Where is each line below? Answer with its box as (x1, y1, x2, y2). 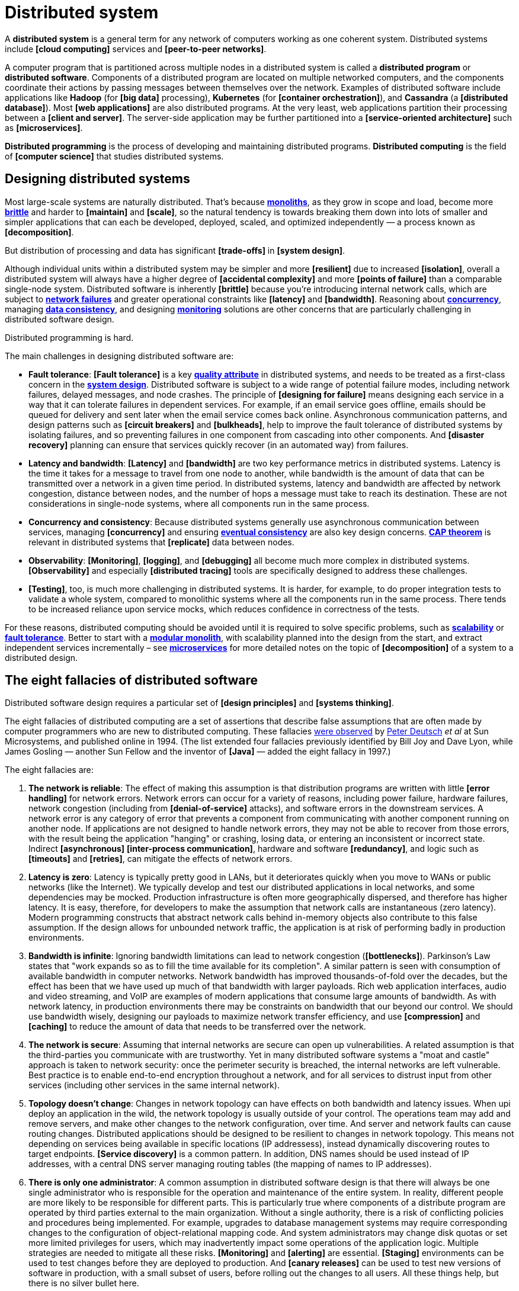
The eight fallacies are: (5, 765, 94, 775)
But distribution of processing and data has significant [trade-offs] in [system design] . (5, 245, 345, 255)
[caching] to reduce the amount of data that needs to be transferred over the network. (28, 1021, 366, 1032)
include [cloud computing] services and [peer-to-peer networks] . (5, 43, 267, 54)
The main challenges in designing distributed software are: (5, 350, 234, 361)
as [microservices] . (5, 122, 83, 133)
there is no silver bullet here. (28, 1278, 139, 1289)
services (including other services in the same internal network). (28, 1080, 280, 1091)
